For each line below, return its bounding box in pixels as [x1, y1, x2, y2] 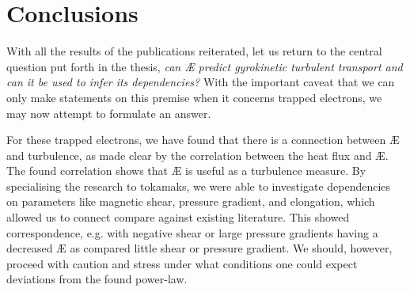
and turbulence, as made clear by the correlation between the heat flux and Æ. [6, 146, 389, 163]
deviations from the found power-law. [6, 271, 188, 287]
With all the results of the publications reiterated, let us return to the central [6, 43, 382, 59]
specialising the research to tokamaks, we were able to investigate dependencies [6, 177, 391, 194]
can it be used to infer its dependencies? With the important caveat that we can [6, 74, 395, 90]
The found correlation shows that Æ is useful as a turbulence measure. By [6, 162, 366, 179]
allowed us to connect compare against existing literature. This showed [6, 209, 350, 226]
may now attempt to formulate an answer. [6, 104, 211, 121]
